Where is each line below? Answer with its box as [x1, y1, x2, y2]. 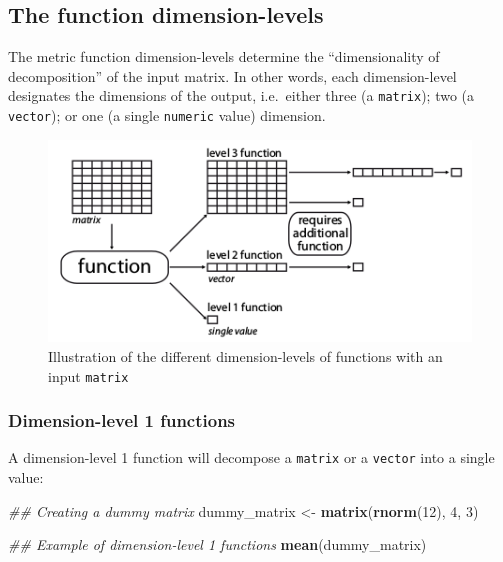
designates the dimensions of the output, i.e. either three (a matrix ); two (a [8, 85, 475, 106]
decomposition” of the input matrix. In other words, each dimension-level [8, 65, 457, 86]
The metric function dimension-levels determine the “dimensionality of [8, 46, 440, 67]
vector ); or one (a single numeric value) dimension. [8, 105, 326, 126]
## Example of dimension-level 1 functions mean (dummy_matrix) [8, 534, 427, 555]
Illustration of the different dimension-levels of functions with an [48, 345, 443, 366]
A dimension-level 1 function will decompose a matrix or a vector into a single [8, 447, 495, 468]
